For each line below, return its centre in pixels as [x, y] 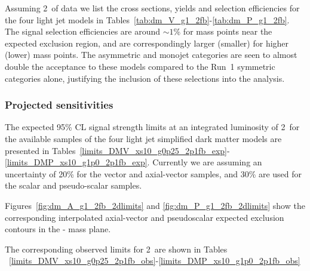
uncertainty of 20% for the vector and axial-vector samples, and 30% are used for [154, 173]
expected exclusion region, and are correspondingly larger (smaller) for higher [147, 43]
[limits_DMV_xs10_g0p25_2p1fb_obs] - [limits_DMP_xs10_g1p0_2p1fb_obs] [155, 261]
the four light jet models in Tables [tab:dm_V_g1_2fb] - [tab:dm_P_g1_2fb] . [147, 19]
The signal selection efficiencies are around [83, 31]
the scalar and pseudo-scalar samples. [73, 185]
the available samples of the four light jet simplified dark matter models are [143, 138]
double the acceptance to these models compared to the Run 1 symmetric [140, 66]
